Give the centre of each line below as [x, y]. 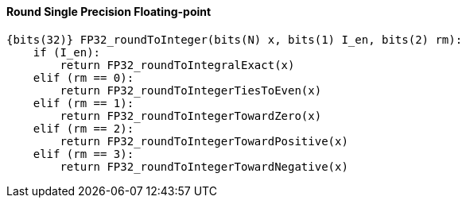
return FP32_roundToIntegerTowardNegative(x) [204, 166]
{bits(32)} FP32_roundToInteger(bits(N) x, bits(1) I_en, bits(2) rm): [235, 39]
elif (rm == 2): [83, 128]
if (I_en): [67, 52]
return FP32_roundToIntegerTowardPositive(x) [204, 141]
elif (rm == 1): [83, 103]
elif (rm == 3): [83, 154]
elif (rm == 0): [83, 77]
